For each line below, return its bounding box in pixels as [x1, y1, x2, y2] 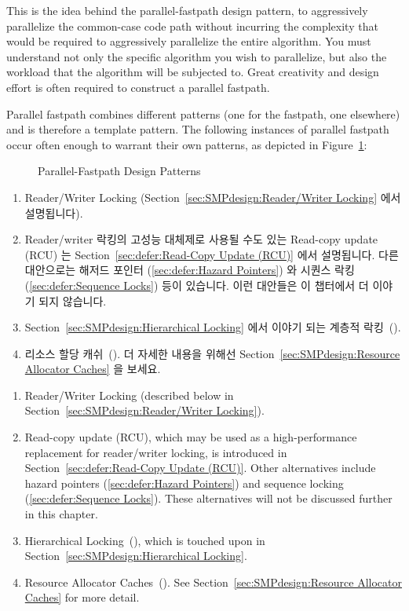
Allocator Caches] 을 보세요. [24, 360, 161, 377]
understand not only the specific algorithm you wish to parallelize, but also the [6, 48, 387, 64]
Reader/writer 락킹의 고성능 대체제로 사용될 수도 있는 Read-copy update [24, 231, 378, 247]
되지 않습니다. [38, 292, 107, 309]
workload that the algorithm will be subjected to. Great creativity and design [6, 64, 379, 80]
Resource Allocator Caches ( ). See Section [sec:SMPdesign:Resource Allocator [24, 573, 403, 590]
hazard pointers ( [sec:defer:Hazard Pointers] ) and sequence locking [24, 474, 344, 491]
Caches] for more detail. [24, 589, 140, 606]
